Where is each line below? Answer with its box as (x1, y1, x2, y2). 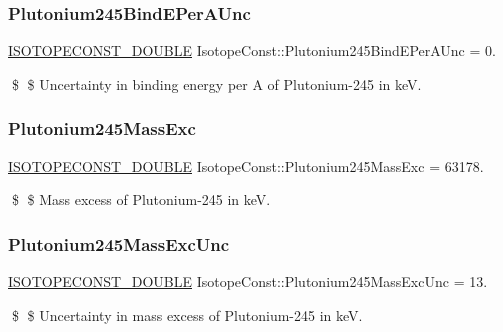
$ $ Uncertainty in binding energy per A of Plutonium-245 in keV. (11, 73, 422, 94)
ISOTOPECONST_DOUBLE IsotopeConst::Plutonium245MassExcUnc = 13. (8, 271, 488, 292)
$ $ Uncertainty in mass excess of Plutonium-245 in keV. (11, 304, 363, 325)
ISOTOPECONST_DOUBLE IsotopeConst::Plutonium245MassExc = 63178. (8, 155, 484, 176)
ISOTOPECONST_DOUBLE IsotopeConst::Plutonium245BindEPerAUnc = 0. (8, 40, 496, 61)
